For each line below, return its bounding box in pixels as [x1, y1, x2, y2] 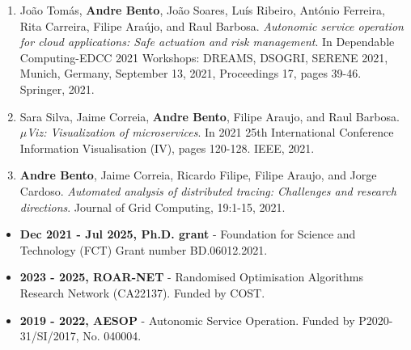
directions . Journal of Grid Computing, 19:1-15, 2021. [19, 198, 286, 215]
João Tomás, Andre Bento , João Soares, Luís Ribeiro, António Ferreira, [19, 2, 385, 18]
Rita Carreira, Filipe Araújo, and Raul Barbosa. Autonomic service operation [19, 17, 404, 34]
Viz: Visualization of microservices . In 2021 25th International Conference [27, 124, 394, 141]
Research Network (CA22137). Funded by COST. [19, 284, 265, 301]
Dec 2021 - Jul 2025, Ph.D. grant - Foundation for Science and [19, 226, 356, 242]
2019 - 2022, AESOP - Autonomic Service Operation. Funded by [19, 311, 355, 328]
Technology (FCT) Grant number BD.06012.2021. [19, 241, 268, 258]
